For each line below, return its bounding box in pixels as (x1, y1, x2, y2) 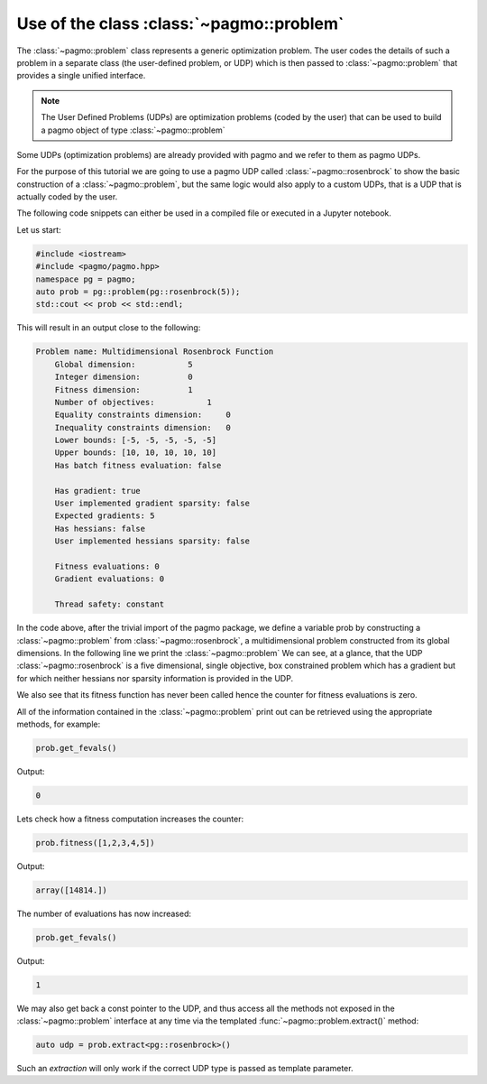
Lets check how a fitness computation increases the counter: (16, 813, 243, 824)
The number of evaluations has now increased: (16, 908, 192, 919)
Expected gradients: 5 (54, 511, 155, 521)
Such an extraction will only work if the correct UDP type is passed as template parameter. (16, 1063, 354, 1074)
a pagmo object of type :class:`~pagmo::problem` (41, 125, 225, 135)
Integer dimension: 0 (54, 372, 193, 383)
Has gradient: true (54, 486, 142, 496)
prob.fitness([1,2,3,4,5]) (35, 838, 155, 848)
